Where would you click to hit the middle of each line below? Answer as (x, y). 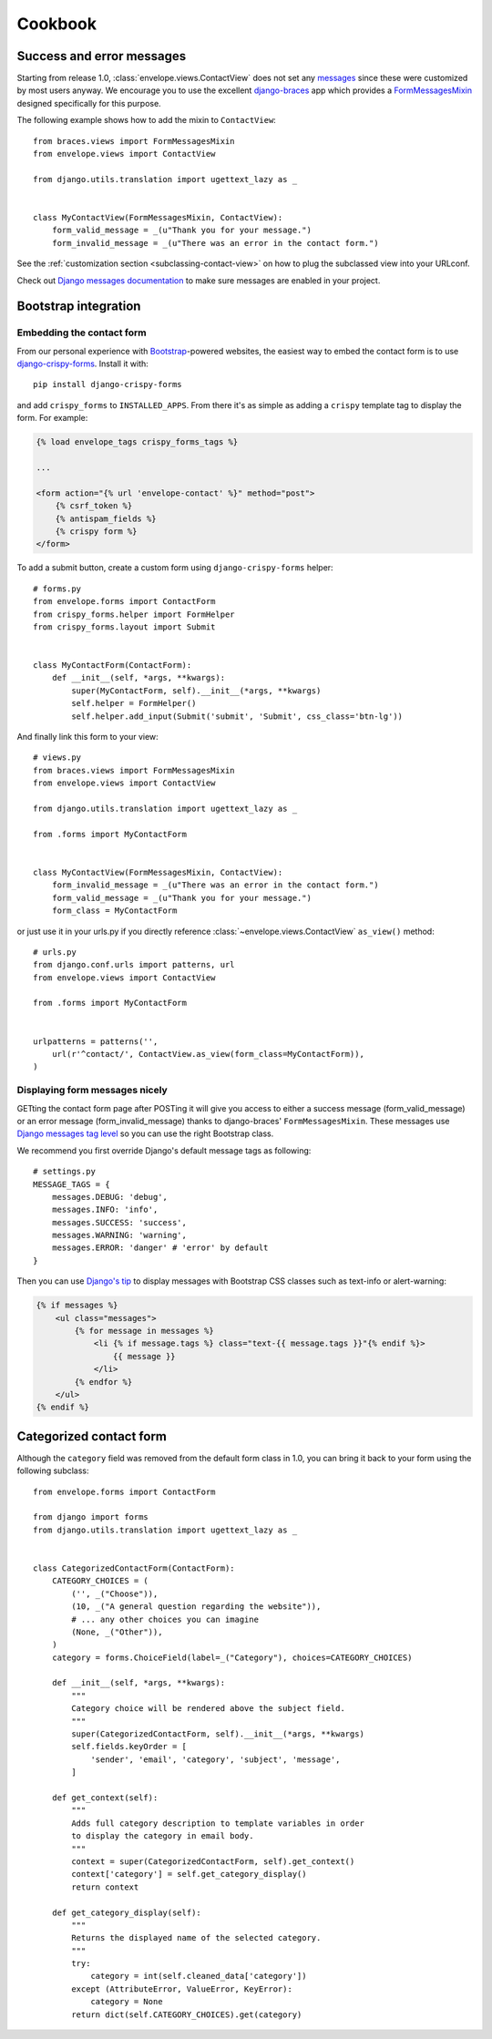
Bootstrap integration (79, 307)
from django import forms (91, 1517)
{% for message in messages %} (144, 1331)
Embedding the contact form (82, 333)
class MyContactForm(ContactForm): (113, 666)
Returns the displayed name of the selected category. (196, 1938)
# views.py (57, 758)
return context (105, 1887)
